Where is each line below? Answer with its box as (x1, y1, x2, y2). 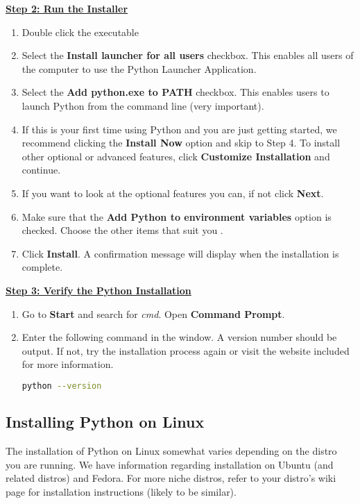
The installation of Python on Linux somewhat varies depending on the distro (6, 443, 337, 457)
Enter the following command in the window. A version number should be (22, 330, 337, 344)
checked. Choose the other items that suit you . (22, 223, 223, 237)
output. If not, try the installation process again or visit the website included (22, 343, 350, 358)
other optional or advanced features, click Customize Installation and (22, 149, 330, 163)
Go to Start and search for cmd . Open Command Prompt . (22, 306, 285, 321)
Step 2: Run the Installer (6, 1, 128, 15)
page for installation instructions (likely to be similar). (6, 484, 237, 498)
